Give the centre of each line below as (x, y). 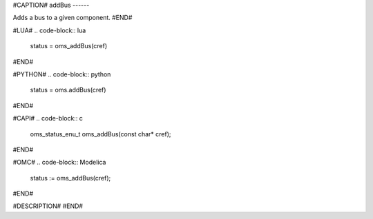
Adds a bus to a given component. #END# (73, 18)
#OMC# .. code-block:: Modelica (59, 163)
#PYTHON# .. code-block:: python (62, 74)
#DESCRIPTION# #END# (48, 206)
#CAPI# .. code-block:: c (48, 118)
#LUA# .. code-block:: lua (49, 30)
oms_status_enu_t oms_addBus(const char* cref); (101, 134)
